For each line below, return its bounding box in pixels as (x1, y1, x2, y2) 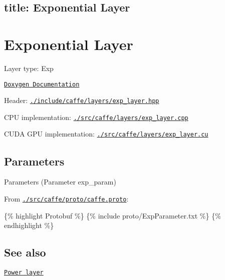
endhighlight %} (4, 220, 54, 230)
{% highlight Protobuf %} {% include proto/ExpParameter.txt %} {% (4, 210, 221, 220)
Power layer (4, 268, 44, 276)
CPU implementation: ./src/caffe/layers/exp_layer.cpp (4, 111, 188, 122)
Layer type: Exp (4, 62, 54, 73)
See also (4, 244, 46, 260)
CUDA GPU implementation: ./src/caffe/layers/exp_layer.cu (4, 128, 208, 139)
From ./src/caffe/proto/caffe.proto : (4, 193, 129, 203)
